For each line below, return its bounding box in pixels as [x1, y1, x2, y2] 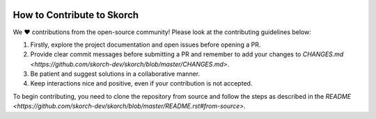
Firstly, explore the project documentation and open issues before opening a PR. [30, 40, 261, 49]
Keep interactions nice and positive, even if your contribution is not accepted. [30, 79, 253, 88]
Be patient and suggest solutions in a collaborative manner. [30, 70, 201, 78]
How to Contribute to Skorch [13, 9, 139, 21]
